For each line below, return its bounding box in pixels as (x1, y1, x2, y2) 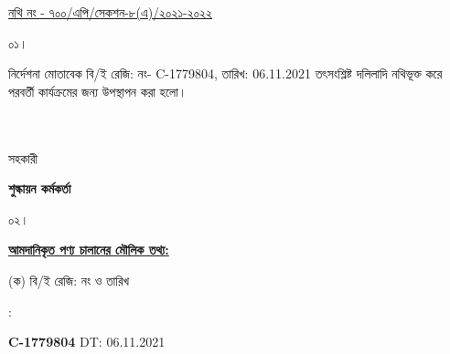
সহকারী (8, 148, 38, 167)
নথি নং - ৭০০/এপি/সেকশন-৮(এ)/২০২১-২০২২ (8, 3, 212, 21)
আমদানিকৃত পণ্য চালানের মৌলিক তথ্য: (8, 240, 169, 259)
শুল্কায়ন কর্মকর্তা (8, 179, 71, 198)
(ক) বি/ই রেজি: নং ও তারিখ (8, 270, 130, 289)
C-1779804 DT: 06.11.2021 (8, 332, 166, 351)
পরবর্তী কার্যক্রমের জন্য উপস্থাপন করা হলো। (8, 81, 187, 100)
